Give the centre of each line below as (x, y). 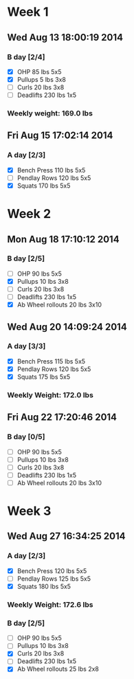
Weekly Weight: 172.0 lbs (51, 394)
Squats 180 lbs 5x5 (44, 586)
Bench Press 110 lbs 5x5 (51, 170)
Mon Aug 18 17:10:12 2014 (63, 239)
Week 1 (28, 12)
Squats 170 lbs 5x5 (44, 186)
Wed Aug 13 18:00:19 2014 (65, 37)
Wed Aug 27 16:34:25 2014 (66, 536)
